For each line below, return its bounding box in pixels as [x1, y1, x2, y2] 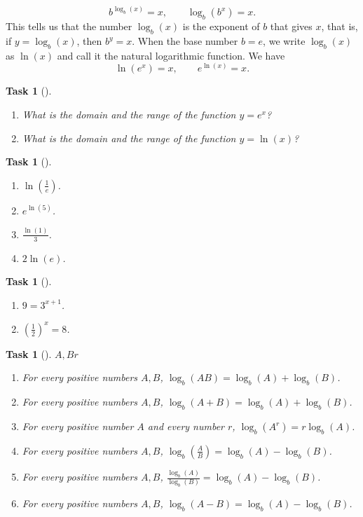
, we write [263, 34, 306, 48]
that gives [270, 19, 313, 34]
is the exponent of [182, 19, 260, 34]
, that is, [321, 19, 358, 34]
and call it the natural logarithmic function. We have [57, 48, 285, 62]
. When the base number [132, 34, 238, 48]
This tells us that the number [6, 19, 132, 34]
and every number [147, 419, 225, 434]
